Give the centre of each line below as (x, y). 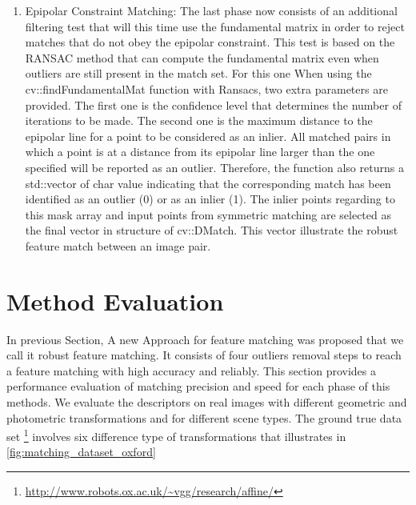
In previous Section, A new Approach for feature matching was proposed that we (205, 339)
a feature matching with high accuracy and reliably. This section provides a (192, 370)
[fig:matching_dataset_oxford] (81, 452)
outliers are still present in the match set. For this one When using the (198, 73)
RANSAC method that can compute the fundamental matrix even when (202, 57)
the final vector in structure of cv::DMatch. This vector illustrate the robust (212, 230)
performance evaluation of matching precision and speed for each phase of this (198, 386)
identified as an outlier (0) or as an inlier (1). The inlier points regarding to (210, 199)
